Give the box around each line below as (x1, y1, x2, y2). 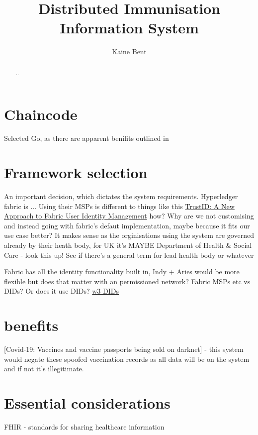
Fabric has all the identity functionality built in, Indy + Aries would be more (4, 266, 240, 277)
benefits (4, 315, 59, 335)
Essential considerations (4, 393, 171, 413)
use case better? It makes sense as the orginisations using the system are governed (4, 230, 254, 240)
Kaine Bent (112, 46, 147, 57)
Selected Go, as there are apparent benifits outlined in (4, 133, 169, 143)
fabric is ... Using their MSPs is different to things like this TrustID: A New (4, 201, 235, 211)
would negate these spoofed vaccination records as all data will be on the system (4, 353, 250, 364)
